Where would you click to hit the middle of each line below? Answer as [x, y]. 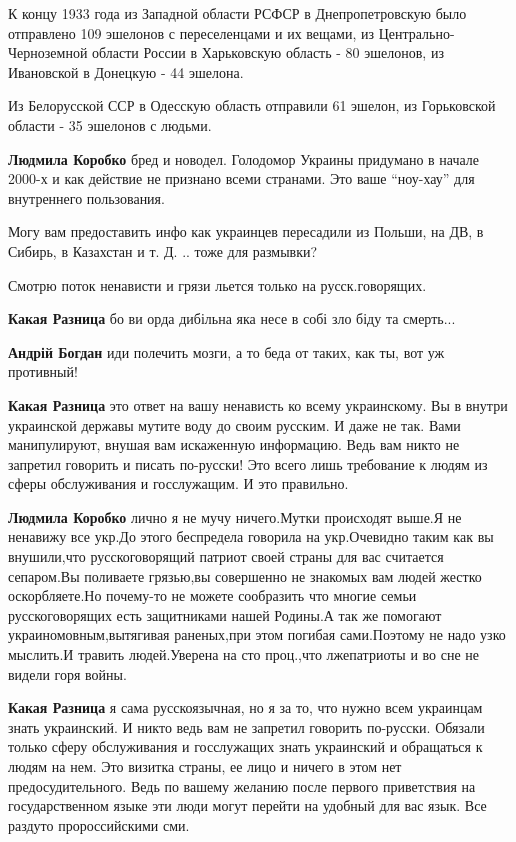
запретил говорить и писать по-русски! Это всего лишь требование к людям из [248, 463]
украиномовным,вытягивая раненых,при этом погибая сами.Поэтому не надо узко [257, 634]
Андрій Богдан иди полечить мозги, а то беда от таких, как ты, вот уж [226, 351]
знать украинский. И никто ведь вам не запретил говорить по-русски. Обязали [246, 726]
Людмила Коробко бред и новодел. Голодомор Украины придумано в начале [244, 158]
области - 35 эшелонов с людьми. [110, 124]
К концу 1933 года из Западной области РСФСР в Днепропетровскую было [237, 13]
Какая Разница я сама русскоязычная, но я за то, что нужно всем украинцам [245, 707]
